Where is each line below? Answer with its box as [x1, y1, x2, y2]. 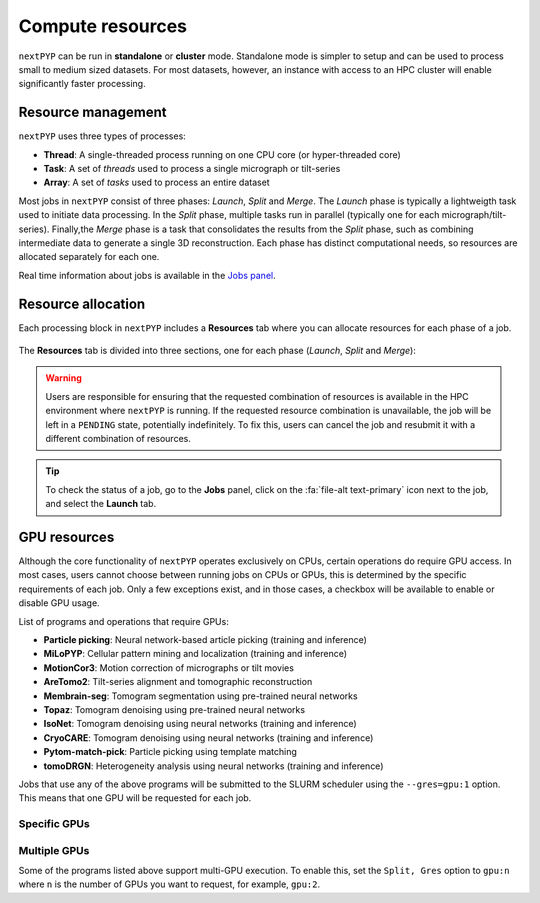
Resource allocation [18, 295, 146, 312]
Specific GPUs [18, 817, 90, 831]
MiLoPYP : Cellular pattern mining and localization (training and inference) [43, 648, 348, 660]
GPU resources [18, 528, 115, 545]
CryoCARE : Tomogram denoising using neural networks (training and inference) [43, 731, 374, 744]
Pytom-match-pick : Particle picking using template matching [43, 746, 297, 758]
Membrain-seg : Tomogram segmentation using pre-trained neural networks [43, 690, 359, 702]
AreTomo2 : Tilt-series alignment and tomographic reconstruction [43, 676, 313, 688]
